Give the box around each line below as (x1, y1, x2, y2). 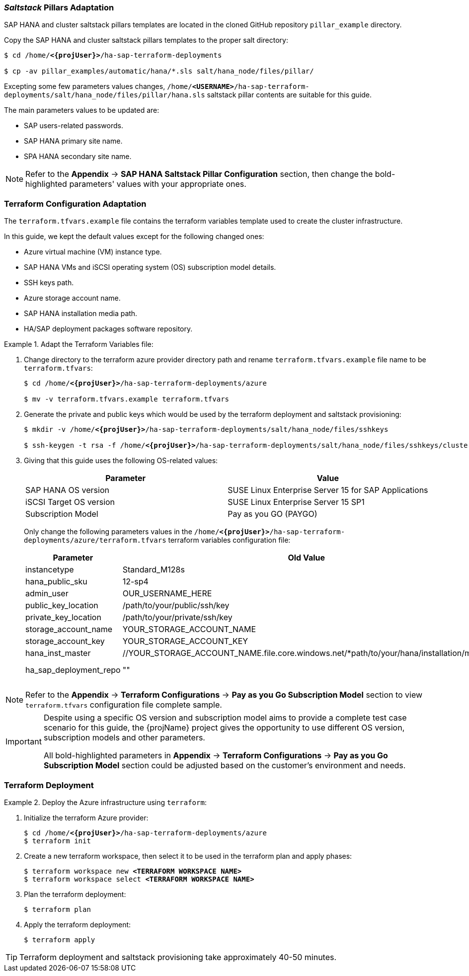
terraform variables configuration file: (168, 536, 291, 545)
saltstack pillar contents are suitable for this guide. (207, 90, 372, 99)
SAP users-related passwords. (24, 121, 123, 130)
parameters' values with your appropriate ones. (69, 179, 246, 189)
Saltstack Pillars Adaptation (4, 2, 114, 12)
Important (5, 736, 42, 747)
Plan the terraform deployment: (24, 890, 126, 898)
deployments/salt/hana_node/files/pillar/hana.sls (4, 91, 205, 99)
